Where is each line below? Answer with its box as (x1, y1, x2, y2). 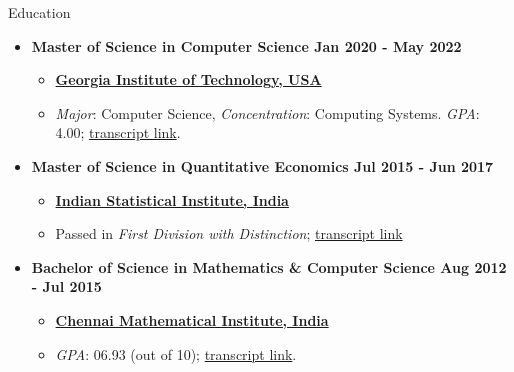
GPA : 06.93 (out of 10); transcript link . (55, 343, 297, 364)
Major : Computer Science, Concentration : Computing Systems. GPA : (55, 102, 480, 123)
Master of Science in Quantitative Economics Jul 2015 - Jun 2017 (31, 155, 494, 176)
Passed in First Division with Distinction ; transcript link (55, 223, 403, 244)
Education (8, 2, 71, 22)
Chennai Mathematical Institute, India (55, 309, 329, 330)
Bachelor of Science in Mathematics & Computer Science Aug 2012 (31, 256, 507, 277)
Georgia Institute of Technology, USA (55, 69, 322, 90)
